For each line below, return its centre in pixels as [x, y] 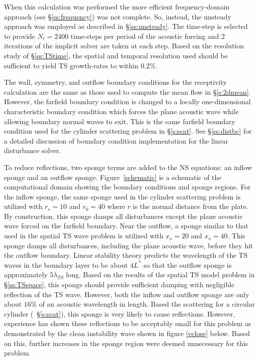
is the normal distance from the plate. [191, 206]
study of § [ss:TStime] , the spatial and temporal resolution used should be [116, 55]
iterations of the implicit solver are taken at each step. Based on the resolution [124, 46]
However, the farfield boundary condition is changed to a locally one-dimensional [128, 101]
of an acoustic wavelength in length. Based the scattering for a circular [147, 304]
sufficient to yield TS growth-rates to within [71, 65]
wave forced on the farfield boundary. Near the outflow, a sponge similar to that [126, 226]
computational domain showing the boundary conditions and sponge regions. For [128, 187]
